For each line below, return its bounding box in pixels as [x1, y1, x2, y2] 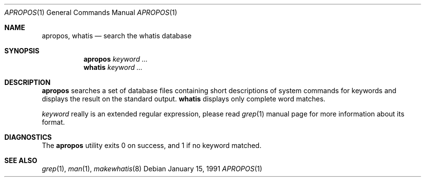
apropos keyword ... [83, 55, 148, 63]
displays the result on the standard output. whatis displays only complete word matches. [42, 95, 326, 103]
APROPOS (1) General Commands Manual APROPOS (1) [4, 8, 177, 16]
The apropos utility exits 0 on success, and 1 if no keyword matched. [42, 141, 262, 149]
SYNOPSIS [4, 47, 40, 55]
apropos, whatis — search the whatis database [42, 32, 192, 40]
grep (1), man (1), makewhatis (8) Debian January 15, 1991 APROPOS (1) [42, 165, 263, 173]
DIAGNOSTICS [4, 133, 52, 141]
